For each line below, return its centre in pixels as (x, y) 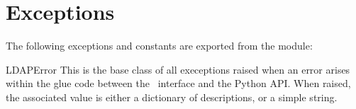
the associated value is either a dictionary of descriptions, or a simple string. (172, 97)
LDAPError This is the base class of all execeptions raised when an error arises (178, 69)
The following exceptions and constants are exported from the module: (159, 46)
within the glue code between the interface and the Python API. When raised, (178, 83)
